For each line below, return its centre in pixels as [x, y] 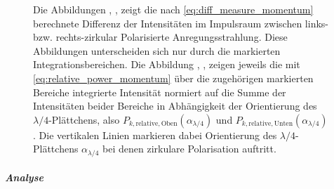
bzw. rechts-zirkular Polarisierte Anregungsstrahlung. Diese [160, 37]
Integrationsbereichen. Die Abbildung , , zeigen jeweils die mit [167, 64]
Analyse [24, 177]
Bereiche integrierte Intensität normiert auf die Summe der [160, 92]
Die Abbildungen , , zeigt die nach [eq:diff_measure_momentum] [173, 9]
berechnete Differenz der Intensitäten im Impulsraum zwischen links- [181, 23]
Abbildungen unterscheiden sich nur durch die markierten [157, 50]
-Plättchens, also [84, 119]
